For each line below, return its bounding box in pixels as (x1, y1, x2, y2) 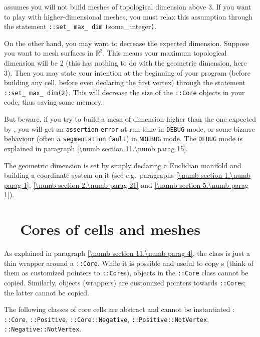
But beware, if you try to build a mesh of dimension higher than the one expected (4, 114, 256, 124)
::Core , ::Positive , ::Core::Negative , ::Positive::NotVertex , (4, 313, 209, 324)
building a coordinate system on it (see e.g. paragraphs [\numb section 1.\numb (4, 170, 251, 180)
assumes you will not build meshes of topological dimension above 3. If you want (4, 2, 251, 12)
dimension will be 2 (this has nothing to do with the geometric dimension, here (4, 58, 247, 68)
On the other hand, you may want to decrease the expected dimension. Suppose (4, 38, 249, 48)
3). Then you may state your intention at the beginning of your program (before (4, 67, 250, 78)
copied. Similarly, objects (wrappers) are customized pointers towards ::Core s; (4, 277, 246, 287)
